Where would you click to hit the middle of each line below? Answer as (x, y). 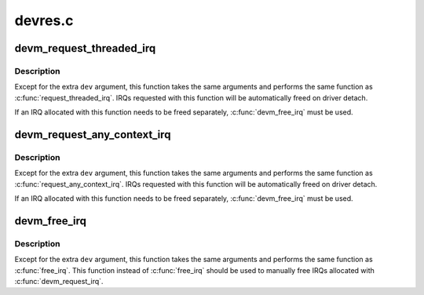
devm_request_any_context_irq (93, 135)
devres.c (44, 20)
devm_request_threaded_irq (85, 48)
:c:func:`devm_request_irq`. (59, 281)
